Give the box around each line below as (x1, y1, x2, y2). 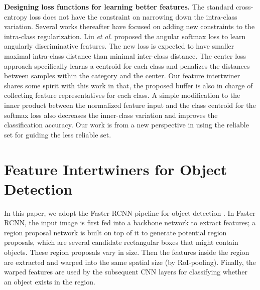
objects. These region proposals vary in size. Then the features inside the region (4, 247, 249, 257)
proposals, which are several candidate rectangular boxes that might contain (4, 237, 238, 247)
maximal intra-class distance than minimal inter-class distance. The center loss (4, 50, 246, 61)
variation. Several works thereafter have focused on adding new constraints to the (4, 21, 255, 32)
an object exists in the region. (4, 276, 95, 286)
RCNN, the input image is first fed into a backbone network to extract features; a (4, 217, 256, 228)
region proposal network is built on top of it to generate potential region (4, 227, 227, 237)
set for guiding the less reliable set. (4, 129, 111, 139)
